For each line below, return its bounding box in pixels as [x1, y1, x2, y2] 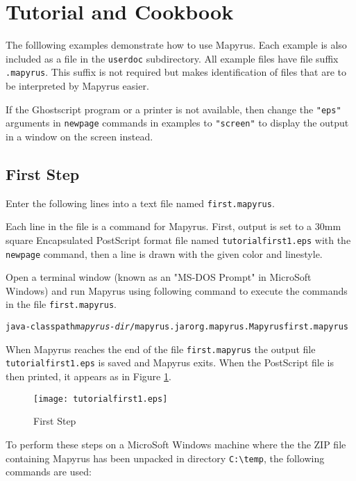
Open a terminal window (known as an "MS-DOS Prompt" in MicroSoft [6, 270, 312, 284]
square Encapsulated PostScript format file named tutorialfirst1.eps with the [6, 232, 351, 247]
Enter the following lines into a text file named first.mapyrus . [6, 195, 275, 210]
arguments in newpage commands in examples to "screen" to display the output [6, 115, 349, 130]
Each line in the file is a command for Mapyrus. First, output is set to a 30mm [6, 219, 341, 234]
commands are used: [6, 464, 92, 479]
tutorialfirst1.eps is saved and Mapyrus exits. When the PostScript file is [6, 355, 334, 370]
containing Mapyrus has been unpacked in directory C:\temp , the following [6, 450, 325, 465]
